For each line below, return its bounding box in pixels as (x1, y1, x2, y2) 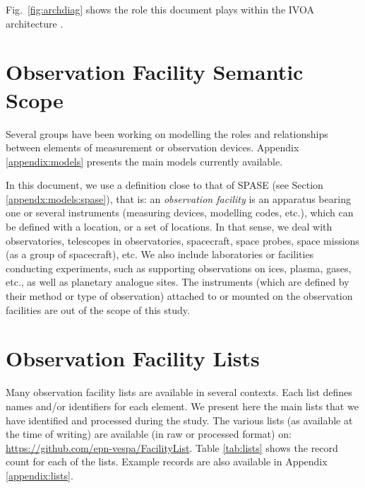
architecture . (6, 16, 64, 30)
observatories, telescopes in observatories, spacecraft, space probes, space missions (6, 233, 359, 248)
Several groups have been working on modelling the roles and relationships (6, 126, 328, 141)
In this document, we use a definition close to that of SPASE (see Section (6, 178, 323, 192)
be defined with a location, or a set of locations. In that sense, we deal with (6, 219, 333, 234)
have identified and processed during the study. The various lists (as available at (6, 412, 353, 427)
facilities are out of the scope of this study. (6, 302, 190, 317)
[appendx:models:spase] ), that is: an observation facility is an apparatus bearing (6, 191, 351, 206)
